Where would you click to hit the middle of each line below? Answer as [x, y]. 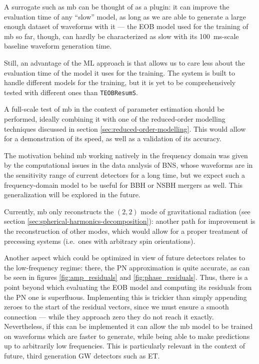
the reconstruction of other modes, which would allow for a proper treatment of [126, 231]
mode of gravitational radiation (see [195, 211]
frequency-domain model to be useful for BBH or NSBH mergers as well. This [123, 185]
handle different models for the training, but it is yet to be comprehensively [120, 82]
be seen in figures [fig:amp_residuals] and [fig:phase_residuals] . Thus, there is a [126, 277]
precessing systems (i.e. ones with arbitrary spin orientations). [100, 241]
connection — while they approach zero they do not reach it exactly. [109, 316]
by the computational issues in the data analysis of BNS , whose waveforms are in [128, 165]
